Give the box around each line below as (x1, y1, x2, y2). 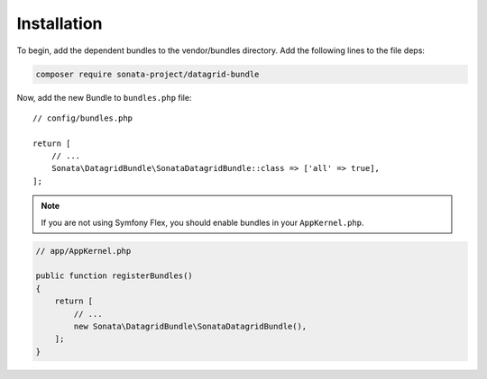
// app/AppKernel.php (35, 246, 132, 256)
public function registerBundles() (35, 271, 193, 281)
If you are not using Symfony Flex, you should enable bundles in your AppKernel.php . (41, 217, 364, 228)
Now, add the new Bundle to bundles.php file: (16, 92, 192, 103)
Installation (16, 14, 103, 33)
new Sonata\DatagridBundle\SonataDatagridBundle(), (73, 320, 308, 331)
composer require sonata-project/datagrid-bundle (35, 68, 260, 79)
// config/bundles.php (32, 113, 133, 123)
